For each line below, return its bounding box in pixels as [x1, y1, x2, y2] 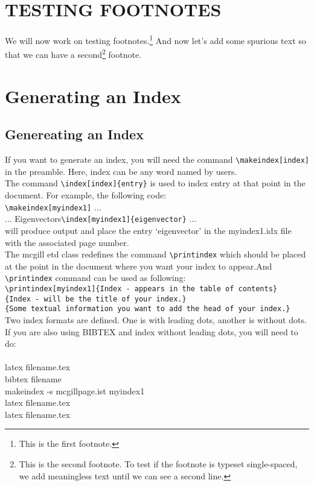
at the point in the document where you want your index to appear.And [5, 259, 272, 272]
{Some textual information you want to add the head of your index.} [5, 305, 290, 314]
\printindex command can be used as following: [5, 271, 186, 284]
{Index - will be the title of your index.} [5, 294, 187, 303]
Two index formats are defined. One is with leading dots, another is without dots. [5, 314, 307, 326]
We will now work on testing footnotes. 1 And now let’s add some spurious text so [5, 33, 306, 46]
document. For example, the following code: [5, 189, 167, 201]
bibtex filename [5, 373, 62, 385]
